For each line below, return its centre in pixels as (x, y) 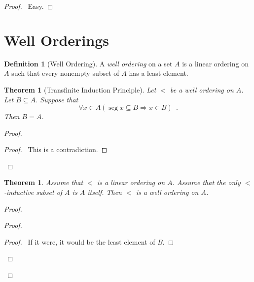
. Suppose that (57, 99)
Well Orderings (56, 40)
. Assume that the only (206, 182)
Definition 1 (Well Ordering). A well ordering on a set (88, 63)
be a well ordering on (202, 89)
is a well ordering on (167, 192)
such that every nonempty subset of (65, 73)
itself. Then (105, 192)
